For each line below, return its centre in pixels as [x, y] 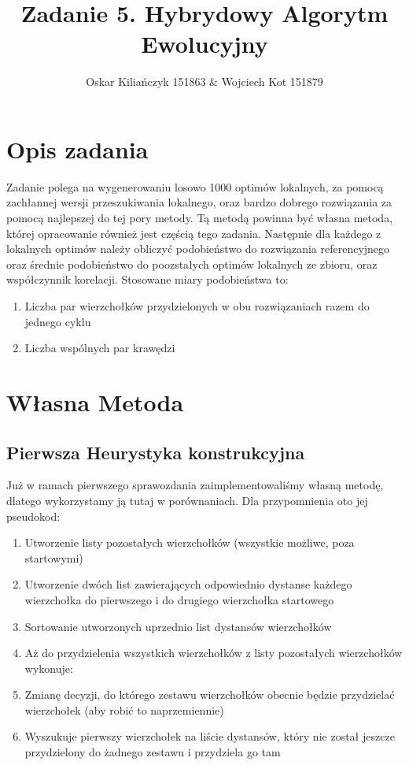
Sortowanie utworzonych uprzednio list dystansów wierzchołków [178, 626]
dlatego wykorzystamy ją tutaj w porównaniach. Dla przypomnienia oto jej [187, 500]
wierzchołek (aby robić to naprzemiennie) [124, 709]
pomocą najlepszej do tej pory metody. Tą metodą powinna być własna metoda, [200, 218]
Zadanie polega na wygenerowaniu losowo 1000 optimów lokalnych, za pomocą [195, 186]
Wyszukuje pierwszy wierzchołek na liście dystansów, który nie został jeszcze [210, 736]
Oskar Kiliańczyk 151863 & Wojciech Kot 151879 [204, 82]
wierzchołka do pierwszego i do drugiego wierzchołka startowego [179, 599]
